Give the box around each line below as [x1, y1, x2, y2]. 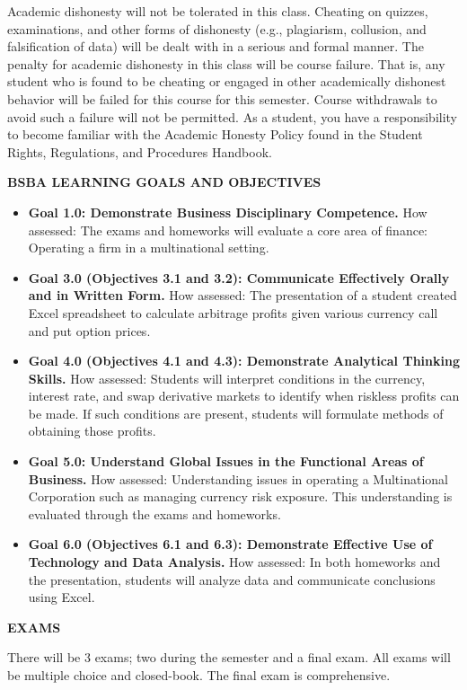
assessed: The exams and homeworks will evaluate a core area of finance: [28, 220, 428, 239]
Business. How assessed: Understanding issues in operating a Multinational [28, 469, 448, 488]
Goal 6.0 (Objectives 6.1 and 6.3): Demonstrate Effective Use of [28, 535, 433, 553]
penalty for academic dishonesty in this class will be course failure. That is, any [7, 54, 445, 73]
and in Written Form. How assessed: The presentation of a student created [28, 286, 457, 305]
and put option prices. [28, 321, 151, 340]
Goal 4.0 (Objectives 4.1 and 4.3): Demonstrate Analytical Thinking [28, 351, 460, 370]
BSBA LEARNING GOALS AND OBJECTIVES [7, 172, 322, 191]
